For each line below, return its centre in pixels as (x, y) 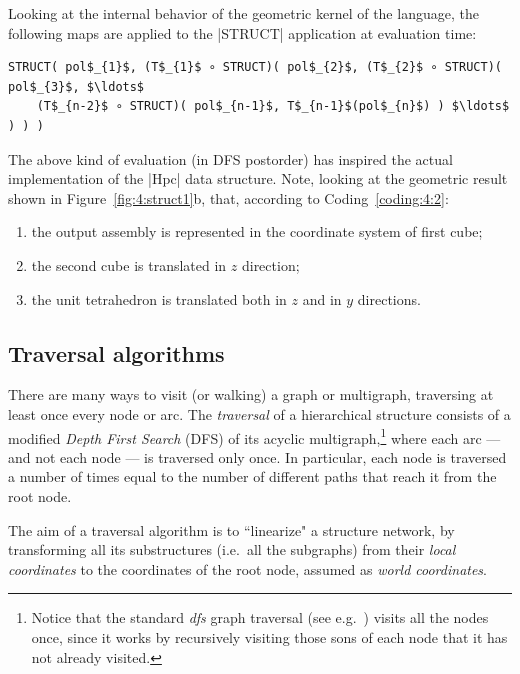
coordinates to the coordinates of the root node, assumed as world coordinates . (248, 568)
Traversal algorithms (116, 352)
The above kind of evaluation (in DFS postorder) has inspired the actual (230, 158)
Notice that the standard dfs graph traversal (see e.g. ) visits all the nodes (260, 617)
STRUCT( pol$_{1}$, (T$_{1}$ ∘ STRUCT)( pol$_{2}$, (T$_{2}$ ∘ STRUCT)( (255, 67)
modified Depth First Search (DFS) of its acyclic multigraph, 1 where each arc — (254, 436)
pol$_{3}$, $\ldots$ (76, 86)
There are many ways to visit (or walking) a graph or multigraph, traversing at (251, 394)
